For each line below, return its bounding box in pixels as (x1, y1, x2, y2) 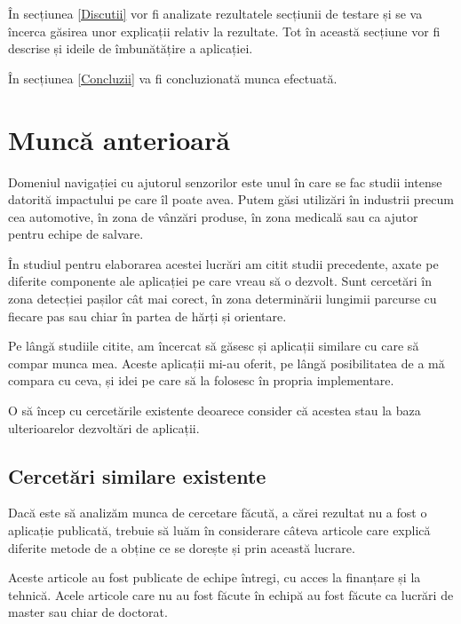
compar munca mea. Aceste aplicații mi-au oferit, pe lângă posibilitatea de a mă (8, 353, 445, 372)
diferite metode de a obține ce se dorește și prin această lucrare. (8, 538, 355, 557)
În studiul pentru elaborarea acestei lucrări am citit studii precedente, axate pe (8, 254, 439, 273)
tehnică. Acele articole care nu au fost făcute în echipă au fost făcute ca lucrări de (8, 585, 454, 604)
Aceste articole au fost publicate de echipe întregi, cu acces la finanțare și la (8, 568, 421, 587)
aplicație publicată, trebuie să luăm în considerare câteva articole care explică (8, 521, 431, 540)
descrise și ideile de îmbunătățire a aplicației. (8, 39, 253, 58)
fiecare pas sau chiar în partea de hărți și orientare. (8, 306, 287, 325)
